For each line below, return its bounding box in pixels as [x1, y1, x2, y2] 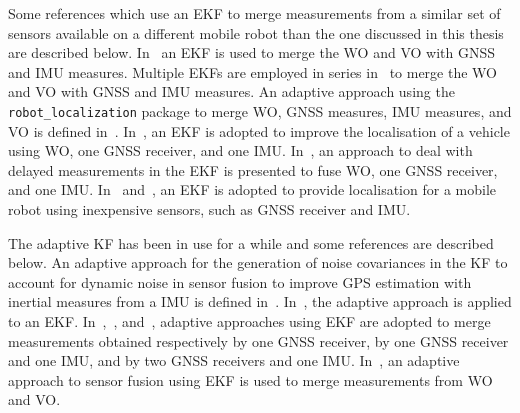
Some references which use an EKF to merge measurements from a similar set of [8, 3, 501, 23]
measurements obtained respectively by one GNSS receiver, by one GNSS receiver [8, 330, 509, 351]
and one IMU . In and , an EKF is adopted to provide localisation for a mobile [8, 179, 496, 200]
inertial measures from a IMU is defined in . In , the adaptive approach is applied [8, 291, 512, 312]
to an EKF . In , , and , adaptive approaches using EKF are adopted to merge [8, 310, 491, 331]
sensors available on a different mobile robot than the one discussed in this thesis [8, 22, 504, 43]
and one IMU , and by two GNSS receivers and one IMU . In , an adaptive [8, 350, 460, 371]
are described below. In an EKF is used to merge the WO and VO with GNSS [8, 42, 495, 63]
